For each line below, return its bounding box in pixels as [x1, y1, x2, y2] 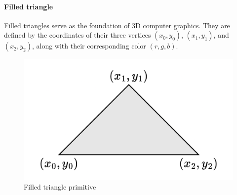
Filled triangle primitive [24, 181, 96, 192]
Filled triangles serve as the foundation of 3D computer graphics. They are [4, 20, 230, 30]
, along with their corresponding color [32, 41, 146, 51]
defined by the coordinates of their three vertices [4, 30, 151, 40]
